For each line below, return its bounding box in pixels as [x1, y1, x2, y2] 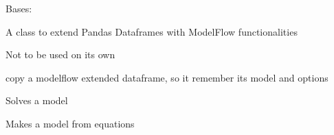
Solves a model [5, 93, 68, 108]
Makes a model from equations [5, 116, 135, 130]
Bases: [5, 1, 32, 15]
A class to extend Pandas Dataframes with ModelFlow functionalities [5, 24, 298, 38]
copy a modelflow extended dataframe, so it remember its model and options [5, 70, 329, 84]
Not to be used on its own [5, 47, 115, 62]
